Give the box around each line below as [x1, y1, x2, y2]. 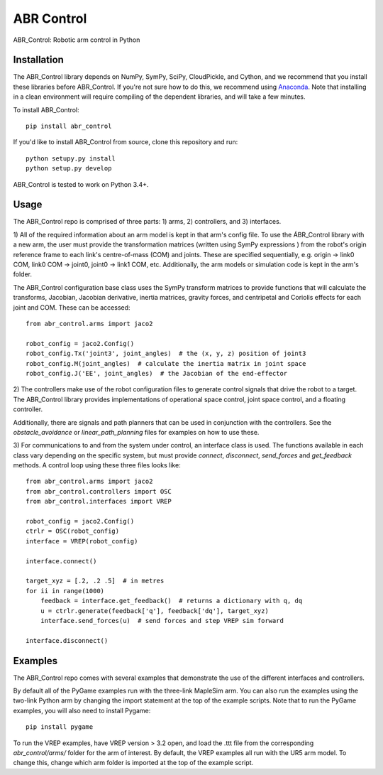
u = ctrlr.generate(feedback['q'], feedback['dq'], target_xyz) [40, 607, 269, 614]
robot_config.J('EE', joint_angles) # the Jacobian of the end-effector [26, 369, 288, 377]
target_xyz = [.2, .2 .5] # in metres [26, 577, 165, 585]
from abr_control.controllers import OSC [26, 487, 172, 495]
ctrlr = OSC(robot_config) [26, 527, 120, 536]
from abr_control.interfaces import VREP [26, 497, 172, 506]
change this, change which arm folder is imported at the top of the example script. [13, 759, 254, 767]
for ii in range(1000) [26, 587, 105, 595]
